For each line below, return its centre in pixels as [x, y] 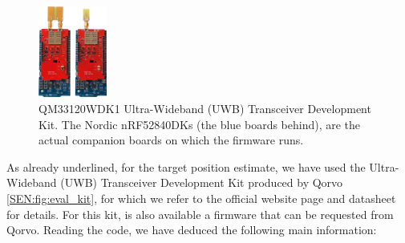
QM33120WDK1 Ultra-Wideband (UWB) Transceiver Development [205, 109]
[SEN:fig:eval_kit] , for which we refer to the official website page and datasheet [201, 198]
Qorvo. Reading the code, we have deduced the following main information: [192, 230]
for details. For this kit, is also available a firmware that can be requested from [200, 214]
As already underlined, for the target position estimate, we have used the [186, 166]
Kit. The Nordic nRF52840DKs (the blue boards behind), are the [200, 124]
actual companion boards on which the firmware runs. [171, 140]
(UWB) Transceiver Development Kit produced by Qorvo [202, 182]
